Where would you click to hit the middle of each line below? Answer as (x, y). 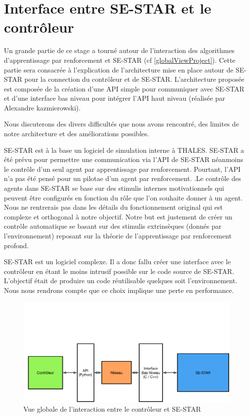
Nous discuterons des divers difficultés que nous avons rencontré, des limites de (122, 124)
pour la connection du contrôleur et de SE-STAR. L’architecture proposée (134, 79)
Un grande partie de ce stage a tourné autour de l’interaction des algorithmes (119, 50)
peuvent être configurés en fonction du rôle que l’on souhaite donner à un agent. (123, 197)
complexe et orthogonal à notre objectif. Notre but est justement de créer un (118, 216)
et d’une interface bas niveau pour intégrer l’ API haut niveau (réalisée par (115, 98)
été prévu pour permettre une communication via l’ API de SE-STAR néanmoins (124, 159)
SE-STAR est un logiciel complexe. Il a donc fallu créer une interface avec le (117, 262)
